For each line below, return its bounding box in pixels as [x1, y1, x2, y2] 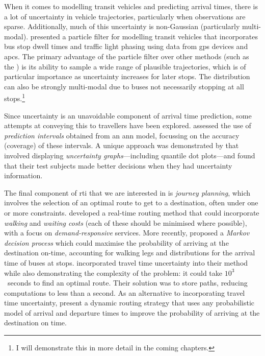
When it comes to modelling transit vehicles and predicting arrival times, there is [4, 1, 258, 11]
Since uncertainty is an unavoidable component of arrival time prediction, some [4, 110, 252, 121]
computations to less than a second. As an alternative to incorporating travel [4, 287, 245, 298]
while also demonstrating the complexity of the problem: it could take [4, 267, 223, 278]
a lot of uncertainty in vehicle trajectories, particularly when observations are [4, 11, 246, 21]
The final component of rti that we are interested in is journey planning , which [4, 187, 251, 198]
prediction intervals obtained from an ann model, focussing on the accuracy [4, 130, 240, 140]
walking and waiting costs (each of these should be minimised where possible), [4, 217, 247, 228]
